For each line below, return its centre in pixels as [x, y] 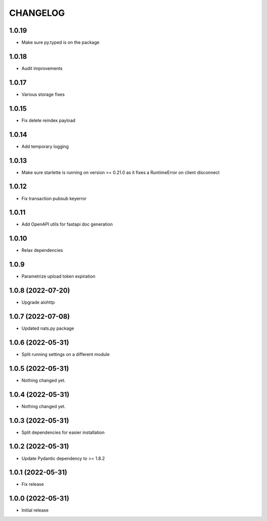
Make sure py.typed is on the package [61, 43]
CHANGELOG [37, 13]
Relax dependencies [42, 250]
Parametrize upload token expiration [59, 276]
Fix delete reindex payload [48, 120]
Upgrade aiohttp [38, 302]
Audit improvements [42, 68]
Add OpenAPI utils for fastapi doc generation [67, 224]
